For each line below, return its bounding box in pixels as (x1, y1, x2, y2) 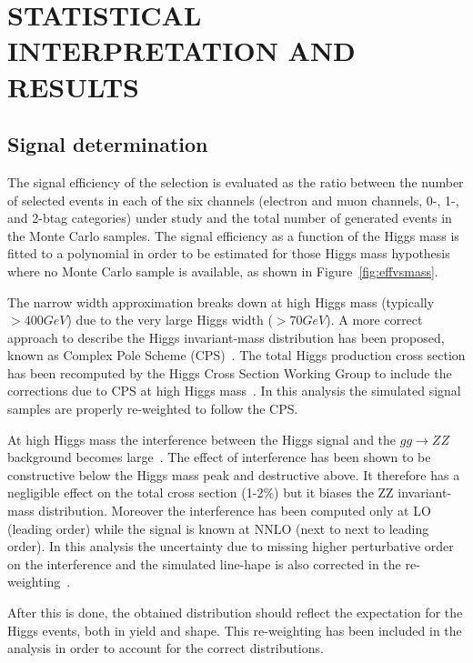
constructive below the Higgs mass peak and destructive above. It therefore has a (7, 465, 460, 484)
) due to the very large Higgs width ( (66, 310, 273, 329)
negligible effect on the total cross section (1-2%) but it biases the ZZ (7, 483, 394, 502)
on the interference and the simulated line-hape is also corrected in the (7, 554, 401, 573)
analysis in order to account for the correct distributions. (7, 638, 324, 658)
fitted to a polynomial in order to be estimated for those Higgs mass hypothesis (7, 244, 450, 263)
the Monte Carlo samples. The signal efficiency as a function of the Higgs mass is (7, 226, 459, 245)
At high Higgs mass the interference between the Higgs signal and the (7, 429, 397, 448)
